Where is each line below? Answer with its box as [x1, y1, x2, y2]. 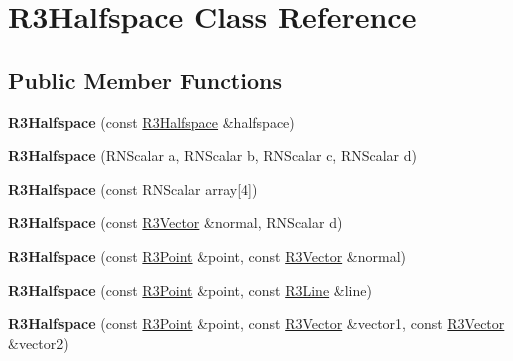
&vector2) [8, 332, 69, 353]
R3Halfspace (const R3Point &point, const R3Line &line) [8, 279, 372, 300]
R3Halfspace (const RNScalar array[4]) [8, 178, 258, 199]
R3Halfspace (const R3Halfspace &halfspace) [8, 111, 295, 132]
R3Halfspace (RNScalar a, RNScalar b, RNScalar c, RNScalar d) [8, 145, 417, 166]
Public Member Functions [8, 64, 282, 95]
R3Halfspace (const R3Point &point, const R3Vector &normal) [8, 245, 407, 266]
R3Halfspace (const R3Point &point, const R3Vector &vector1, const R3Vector [8, 313, 505, 334]
